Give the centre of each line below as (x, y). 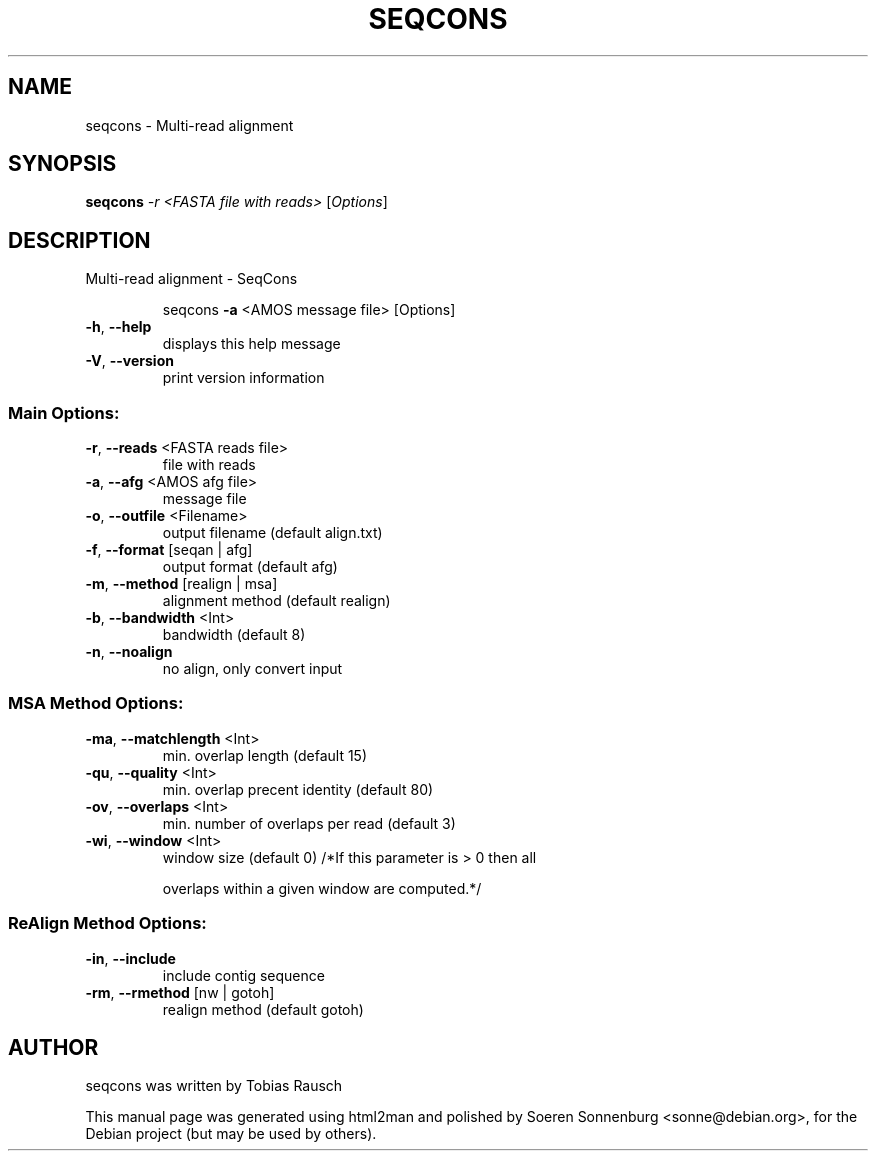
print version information (243, 378)
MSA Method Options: (96, 703)
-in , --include (130, 958)
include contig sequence (243, 975)
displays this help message (251, 344)
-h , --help (118, 327)
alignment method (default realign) (276, 601)
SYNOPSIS (62, 164)
